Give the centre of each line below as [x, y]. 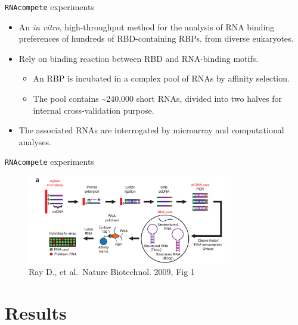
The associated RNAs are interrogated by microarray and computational [151, 130]
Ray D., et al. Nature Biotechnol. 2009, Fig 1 [112, 272]
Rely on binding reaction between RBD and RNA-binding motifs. [139, 58]
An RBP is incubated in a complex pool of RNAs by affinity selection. [161, 78]
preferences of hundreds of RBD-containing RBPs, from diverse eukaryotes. [156, 38]
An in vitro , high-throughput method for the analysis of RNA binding [147, 26]
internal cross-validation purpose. [94, 110]
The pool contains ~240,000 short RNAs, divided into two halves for [158, 99]
